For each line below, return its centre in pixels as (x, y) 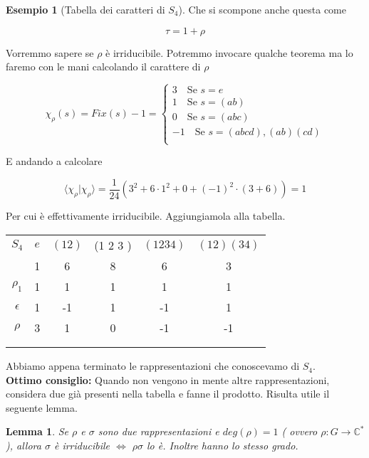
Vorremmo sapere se (50, 52)
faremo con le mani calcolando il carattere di (103, 66)
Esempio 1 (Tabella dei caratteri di (85, 9)
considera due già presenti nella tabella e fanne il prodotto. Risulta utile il (168, 394)
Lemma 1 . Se (37, 431)
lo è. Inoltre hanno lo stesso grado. (223, 446)
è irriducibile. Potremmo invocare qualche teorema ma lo (229, 52)
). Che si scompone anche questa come (262, 9)
